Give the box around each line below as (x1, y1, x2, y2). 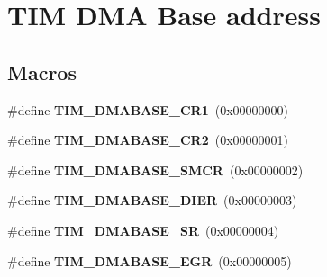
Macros (7, 58, 77, 85)
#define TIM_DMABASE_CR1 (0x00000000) (7, 100, 289, 119)
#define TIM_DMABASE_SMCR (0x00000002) (7, 160, 304, 179)
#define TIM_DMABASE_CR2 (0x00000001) (7, 130, 289, 149)
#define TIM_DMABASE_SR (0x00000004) (7, 220, 279, 239)
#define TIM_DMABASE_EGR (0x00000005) (7, 251, 292, 270)
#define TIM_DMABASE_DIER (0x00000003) (7, 191, 297, 210)
